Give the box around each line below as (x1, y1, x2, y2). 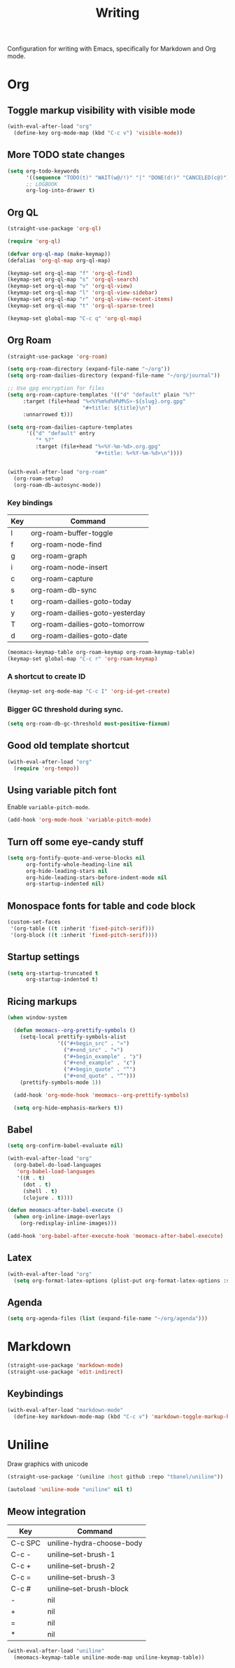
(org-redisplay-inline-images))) (20, 1220, 117, 1227)
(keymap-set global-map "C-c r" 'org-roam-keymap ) (7, 655, 158, 662)
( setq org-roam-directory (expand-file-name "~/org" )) (7, 366, 171, 373)
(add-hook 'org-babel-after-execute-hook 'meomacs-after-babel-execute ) (7, 1233, 224, 1240)
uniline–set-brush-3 (47, 1572, 115, 1582)
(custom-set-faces (7, 919, 61, 926)
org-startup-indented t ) (25, 976, 99, 983)
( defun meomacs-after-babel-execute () (7, 1207, 124, 1214)
